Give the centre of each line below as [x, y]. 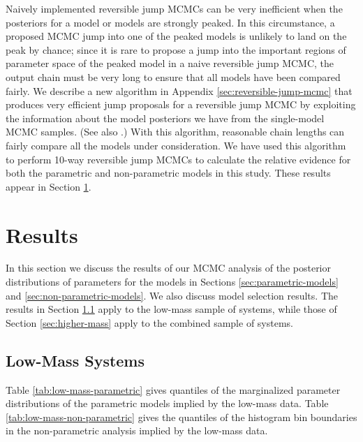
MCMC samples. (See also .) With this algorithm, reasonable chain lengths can [175, 132]
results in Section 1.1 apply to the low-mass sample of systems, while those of [171, 309]
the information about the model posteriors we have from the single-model [165, 118]
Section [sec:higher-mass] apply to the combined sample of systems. [149, 322]
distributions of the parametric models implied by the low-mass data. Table [167, 403]
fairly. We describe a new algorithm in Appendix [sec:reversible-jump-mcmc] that [179, 90]
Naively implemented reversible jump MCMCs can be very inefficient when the [174, 8]
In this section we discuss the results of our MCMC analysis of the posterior [169, 268]
